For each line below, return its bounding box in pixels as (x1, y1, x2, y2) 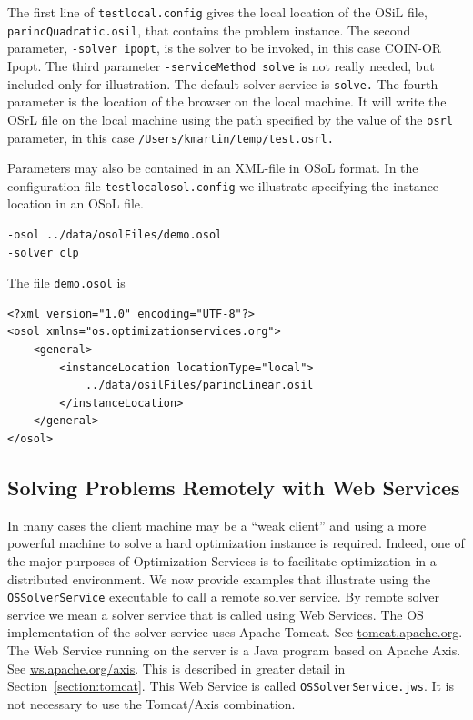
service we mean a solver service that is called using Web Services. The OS (7, 604, 424, 624)
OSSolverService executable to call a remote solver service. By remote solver (7, 587, 440, 606)
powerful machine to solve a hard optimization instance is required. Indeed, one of (7, 533, 465, 553)
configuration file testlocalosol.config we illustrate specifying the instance (7, 176, 439, 195)
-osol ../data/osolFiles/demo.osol (7, 228, 223, 242)
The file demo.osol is (7, 273, 126, 292)
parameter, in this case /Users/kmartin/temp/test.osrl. (7, 127, 334, 147)
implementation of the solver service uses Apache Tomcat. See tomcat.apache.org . (7, 623, 463, 642)
